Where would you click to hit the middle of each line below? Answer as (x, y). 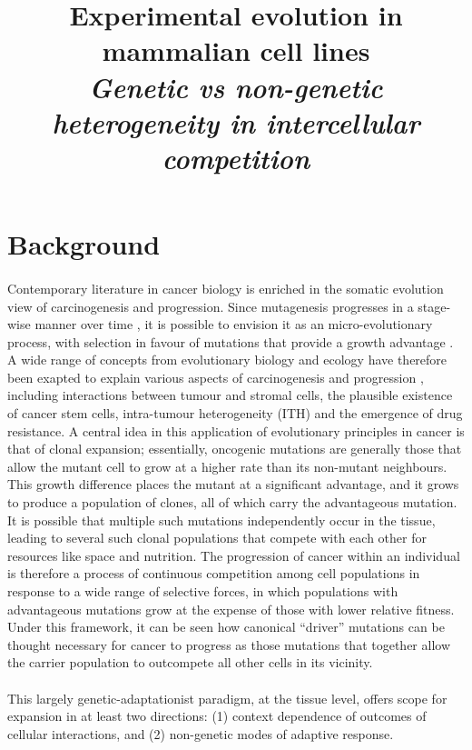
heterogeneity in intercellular (236, 122)
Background (84, 244)
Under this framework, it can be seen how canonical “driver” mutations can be (226, 627)
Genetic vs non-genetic (236, 86)
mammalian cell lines (236, 50)
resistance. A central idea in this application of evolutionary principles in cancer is (236, 430)
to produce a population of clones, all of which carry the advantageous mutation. (232, 502)
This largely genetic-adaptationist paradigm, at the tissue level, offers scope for (227, 698)
